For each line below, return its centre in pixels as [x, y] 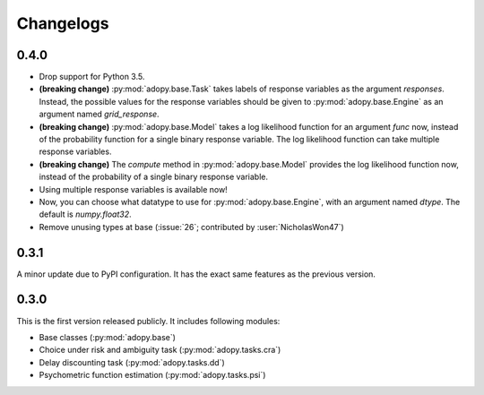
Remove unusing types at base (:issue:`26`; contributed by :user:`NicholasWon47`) [191, 227]
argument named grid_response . [99, 114]
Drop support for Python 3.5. [92, 77]
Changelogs [63, 23]
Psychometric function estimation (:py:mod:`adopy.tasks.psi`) [152, 375]
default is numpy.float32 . [85, 214]
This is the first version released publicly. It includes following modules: [148, 321]
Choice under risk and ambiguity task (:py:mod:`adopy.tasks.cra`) [160, 350]
